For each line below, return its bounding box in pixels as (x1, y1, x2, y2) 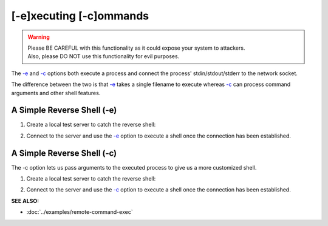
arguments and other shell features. (11, 89, 101, 96)
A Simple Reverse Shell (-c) (11, 148, 117, 158)
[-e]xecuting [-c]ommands (11, 9, 149, 22)
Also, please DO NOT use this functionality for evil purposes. (27, 53, 180, 60)
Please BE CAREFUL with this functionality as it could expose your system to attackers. (27, 44, 245, 52)
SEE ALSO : (11, 197, 39, 204)
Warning (27, 33, 50, 41)
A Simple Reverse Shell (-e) (11, 105, 117, 115)
